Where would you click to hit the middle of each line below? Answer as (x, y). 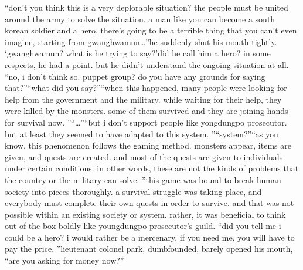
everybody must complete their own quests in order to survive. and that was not (149, 203)
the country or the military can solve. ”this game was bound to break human (143, 179)
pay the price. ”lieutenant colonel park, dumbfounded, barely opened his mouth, (149, 249)
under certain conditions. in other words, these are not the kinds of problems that (152, 168)
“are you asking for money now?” (64, 260)
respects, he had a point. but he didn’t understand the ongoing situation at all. (147, 64)
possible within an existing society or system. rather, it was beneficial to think (145, 214)
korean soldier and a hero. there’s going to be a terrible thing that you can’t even (151, 30)
